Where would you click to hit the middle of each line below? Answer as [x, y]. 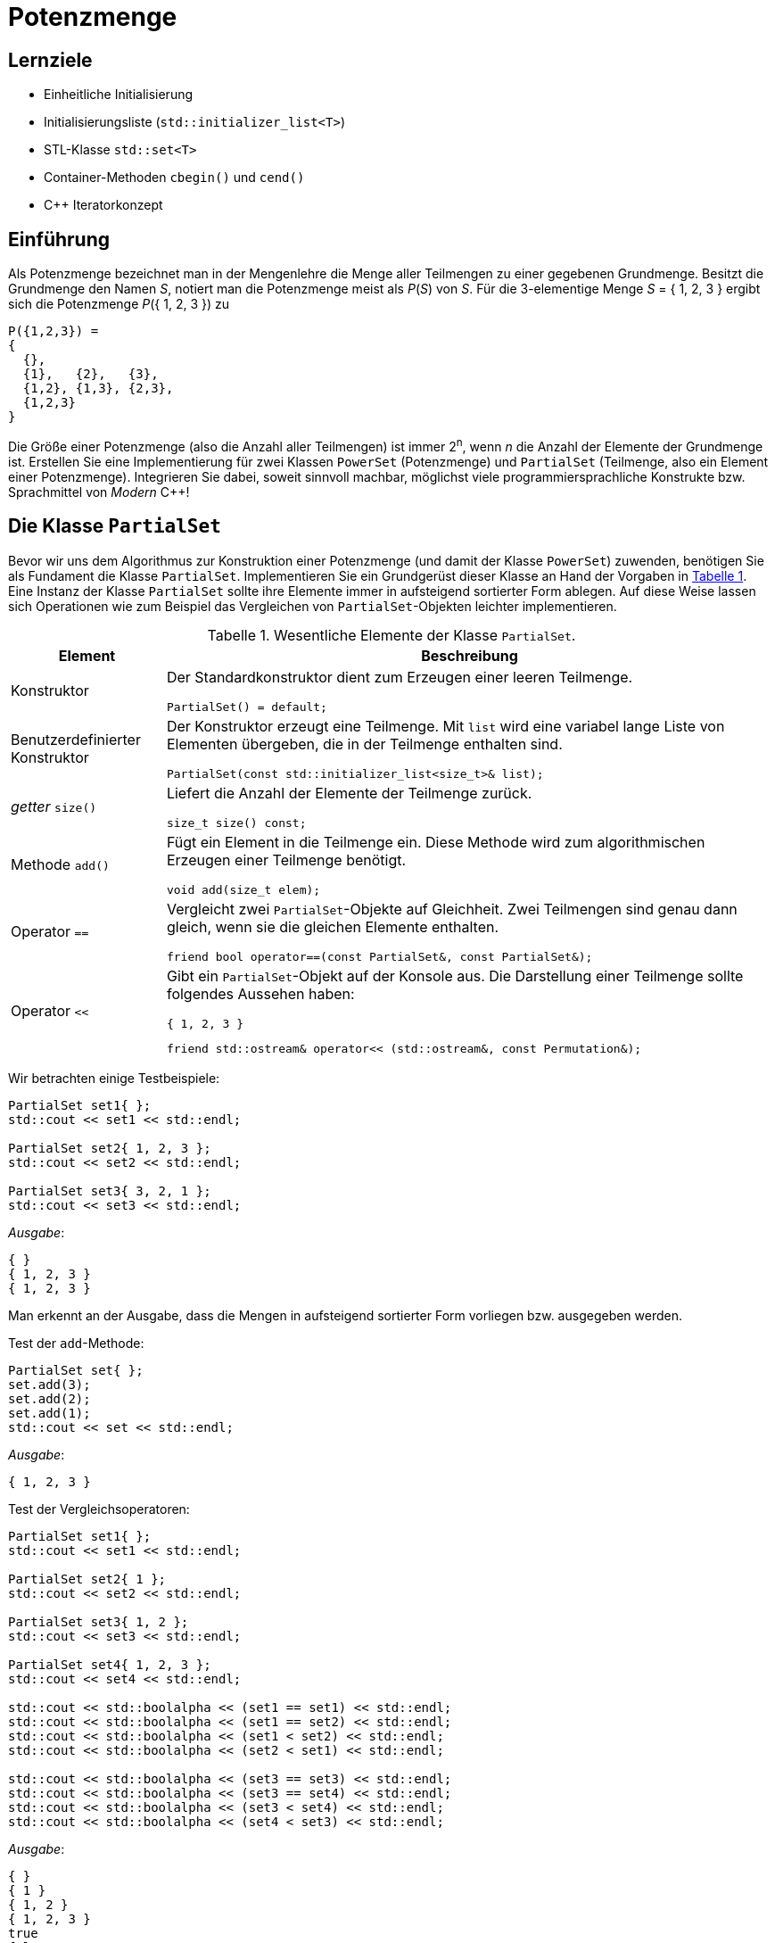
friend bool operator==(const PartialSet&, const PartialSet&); [379, 956]
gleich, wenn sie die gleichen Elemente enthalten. [333, 926]
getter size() [54, 807]
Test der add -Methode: [76, 1343]
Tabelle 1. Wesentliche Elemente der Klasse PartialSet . [392, 635]
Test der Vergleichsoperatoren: [99, 1509]
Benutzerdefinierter [76, 740]
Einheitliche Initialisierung [119, 95]
